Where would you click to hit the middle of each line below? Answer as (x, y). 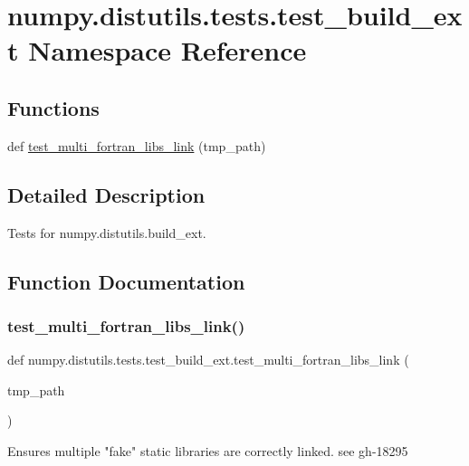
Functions (53, 107)
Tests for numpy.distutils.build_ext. (107, 232)
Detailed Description (106, 194)
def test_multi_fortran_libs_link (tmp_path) (137, 145)
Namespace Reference (167, 50)
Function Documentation (126, 281)
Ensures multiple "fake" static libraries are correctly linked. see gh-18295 (208, 450)
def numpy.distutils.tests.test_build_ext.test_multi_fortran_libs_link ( (208, 360)
